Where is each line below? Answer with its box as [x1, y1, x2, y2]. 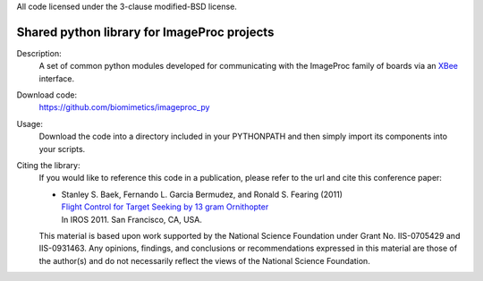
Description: [16, 47, 62, 58]
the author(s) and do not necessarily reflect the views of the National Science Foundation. [38, 255, 370, 266]
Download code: [16, 89, 78, 100]
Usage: [16, 118, 44, 129]
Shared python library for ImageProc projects [16, 24, 275, 39]
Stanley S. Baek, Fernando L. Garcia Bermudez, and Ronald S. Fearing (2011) [61, 189, 343, 200]
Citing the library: [16, 160, 80, 171]
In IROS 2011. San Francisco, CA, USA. [61, 214, 203, 225]
